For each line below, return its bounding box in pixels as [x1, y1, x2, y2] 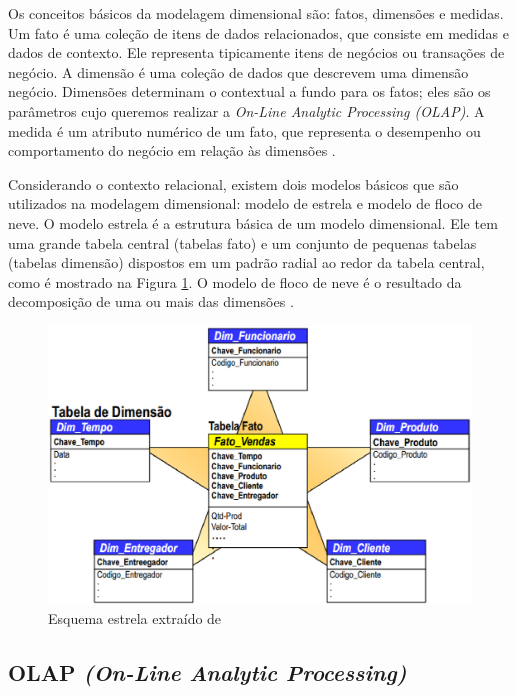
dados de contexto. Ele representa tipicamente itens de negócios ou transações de [8, 42, 505, 63]
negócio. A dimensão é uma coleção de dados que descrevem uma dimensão [8, 61, 469, 82]
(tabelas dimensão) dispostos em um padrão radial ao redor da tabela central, [8, 252, 485, 273]
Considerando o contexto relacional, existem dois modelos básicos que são [8, 173, 459, 194]
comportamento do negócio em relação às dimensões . [8, 140, 336, 161]
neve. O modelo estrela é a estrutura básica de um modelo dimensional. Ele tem [8, 212, 498, 233]
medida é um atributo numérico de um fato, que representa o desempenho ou [8, 120, 481, 141]
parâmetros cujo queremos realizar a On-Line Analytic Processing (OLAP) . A [8, 100, 485, 121]
